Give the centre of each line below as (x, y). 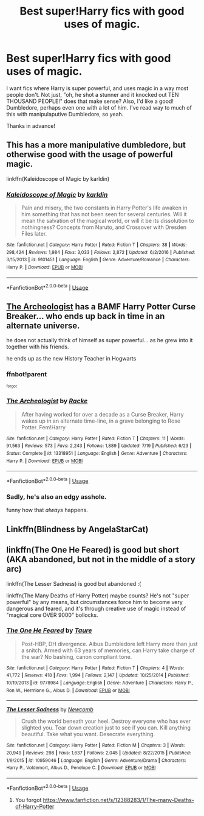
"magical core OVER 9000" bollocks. (52, 615)
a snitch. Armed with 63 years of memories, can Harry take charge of (108, 650)
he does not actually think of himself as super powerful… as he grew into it (100, 340)
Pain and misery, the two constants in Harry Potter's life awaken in (104, 208)
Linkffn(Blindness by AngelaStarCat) (77, 529)
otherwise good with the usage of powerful (90, 154)
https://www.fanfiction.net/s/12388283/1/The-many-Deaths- (118, 800)
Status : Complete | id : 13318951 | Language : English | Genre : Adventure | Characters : (97, 454)
